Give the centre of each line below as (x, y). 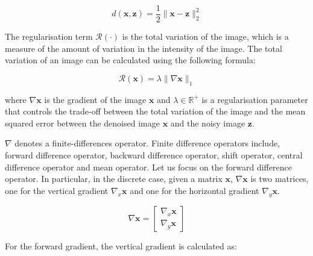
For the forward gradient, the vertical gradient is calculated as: (121, 245)
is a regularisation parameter (255, 99)
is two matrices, (280, 179)
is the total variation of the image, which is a (205, 36)
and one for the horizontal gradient (194, 190)
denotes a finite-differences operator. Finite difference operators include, (147, 143)
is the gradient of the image (95, 99)
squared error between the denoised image (82, 123)
